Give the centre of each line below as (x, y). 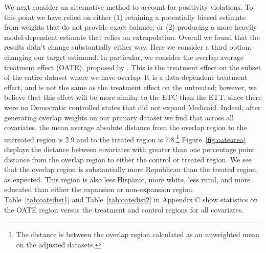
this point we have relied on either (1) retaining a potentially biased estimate (125, 17)
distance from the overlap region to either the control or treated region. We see (128, 159)
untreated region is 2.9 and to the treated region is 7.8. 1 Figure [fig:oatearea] (125, 138)
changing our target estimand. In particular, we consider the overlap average (124, 57)
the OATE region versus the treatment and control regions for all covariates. (124, 209)
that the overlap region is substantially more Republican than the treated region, (131, 169)
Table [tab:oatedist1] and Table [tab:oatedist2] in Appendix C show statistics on (131, 199)
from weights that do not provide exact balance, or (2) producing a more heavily (131, 27)
